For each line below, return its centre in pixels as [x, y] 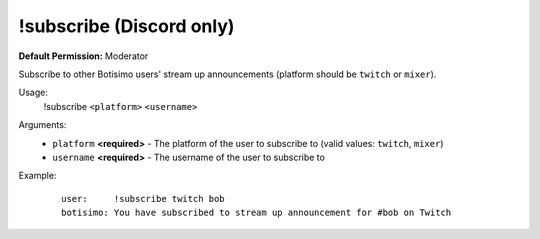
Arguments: [42, 125]
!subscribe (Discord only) [126, 26]
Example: [37, 176]
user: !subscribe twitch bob [143, 198]
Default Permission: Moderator [83, 56]
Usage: [33, 92]
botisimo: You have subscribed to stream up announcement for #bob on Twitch [256, 213]
